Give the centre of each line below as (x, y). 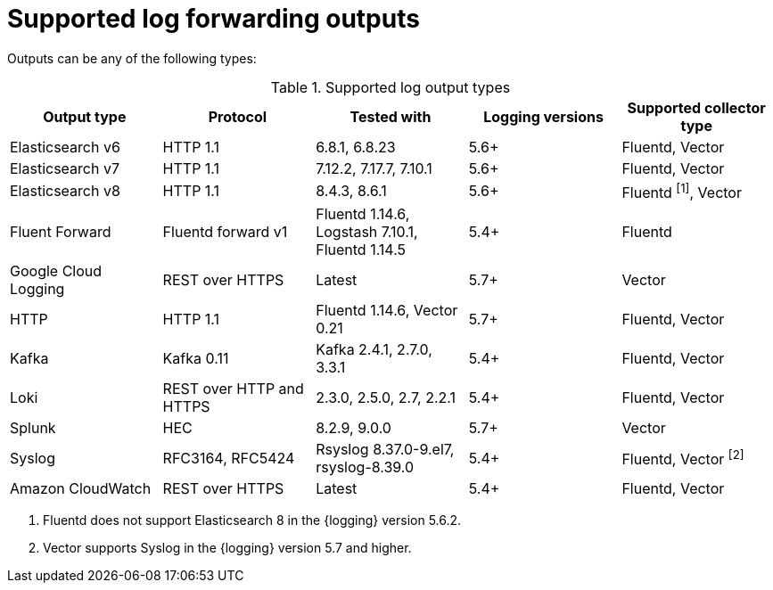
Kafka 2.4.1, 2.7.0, (374, 350)
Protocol (238, 116)
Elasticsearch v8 (65, 191)
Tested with (391, 116)
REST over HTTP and (233, 389)
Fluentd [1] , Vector (682, 191)
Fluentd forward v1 (225, 232)
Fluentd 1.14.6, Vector (387, 311)
